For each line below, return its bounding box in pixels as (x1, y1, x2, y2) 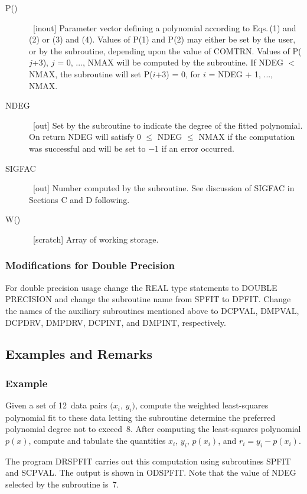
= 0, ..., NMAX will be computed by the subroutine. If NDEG (57, 56, 284, 68)
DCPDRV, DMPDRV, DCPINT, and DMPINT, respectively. (5, 316, 226, 328)
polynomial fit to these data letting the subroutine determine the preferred (5, 411, 276, 423)
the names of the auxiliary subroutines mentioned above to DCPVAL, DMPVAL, (5, 304, 299, 316)
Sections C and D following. (29, 193, 130, 205)
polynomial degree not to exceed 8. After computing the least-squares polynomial (5, 423, 301, 435)
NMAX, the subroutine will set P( (29, 67, 153, 80)
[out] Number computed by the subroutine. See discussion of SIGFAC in (32, 182, 295, 194)
